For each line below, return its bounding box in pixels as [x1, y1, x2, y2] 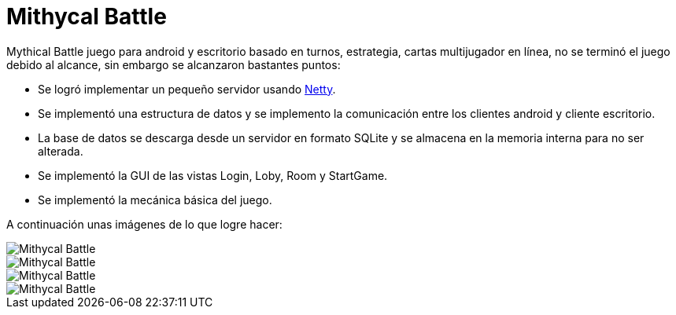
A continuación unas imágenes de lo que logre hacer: [6, 217, 283, 231]
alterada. [38, 144, 83, 158]
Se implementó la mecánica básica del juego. [38, 192, 272, 207]
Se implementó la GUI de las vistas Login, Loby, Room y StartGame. [38, 168, 388, 182]
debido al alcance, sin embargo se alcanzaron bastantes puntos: [6, 57, 341, 71]
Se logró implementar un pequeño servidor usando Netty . [38, 82, 336, 96]
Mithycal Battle [6, 3, 167, 30]
